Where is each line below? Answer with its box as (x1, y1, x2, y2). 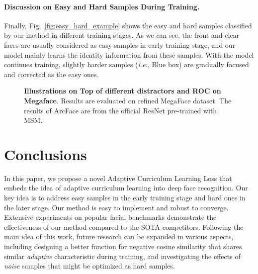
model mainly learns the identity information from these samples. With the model (4, 49, 254, 60)
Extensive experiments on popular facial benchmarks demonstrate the (4, 212, 217, 222)
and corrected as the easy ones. (4, 69, 99, 79)
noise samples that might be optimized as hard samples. (4, 261, 175, 271)
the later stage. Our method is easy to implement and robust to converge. (4, 202, 229, 212)
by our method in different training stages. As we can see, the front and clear (4, 30, 239, 40)
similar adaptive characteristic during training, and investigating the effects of (4, 251, 241, 261)
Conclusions (4, 144, 87, 164)
